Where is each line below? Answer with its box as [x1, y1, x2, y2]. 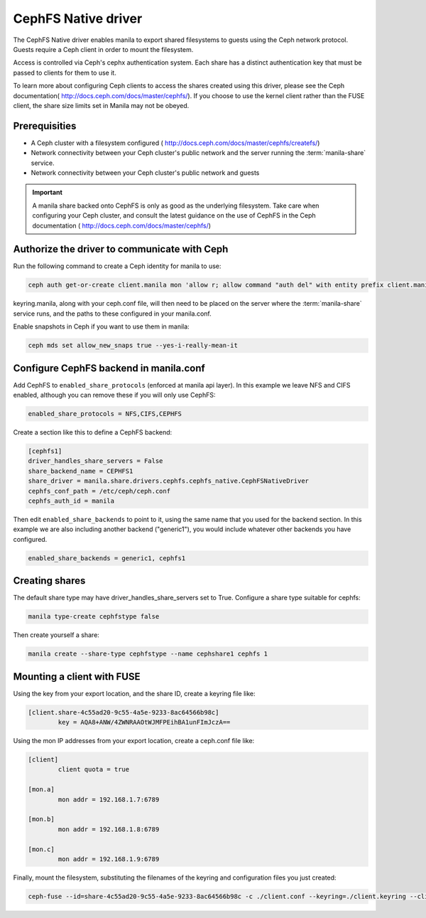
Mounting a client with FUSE [13, 671, 141, 683]
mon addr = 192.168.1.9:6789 [58, 855, 160, 863]
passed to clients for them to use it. [13, 68, 116, 77]
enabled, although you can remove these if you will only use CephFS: [13, 391, 216, 400]
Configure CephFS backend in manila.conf [13, 362, 205, 374]
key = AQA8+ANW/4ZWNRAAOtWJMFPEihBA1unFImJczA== [58, 718, 231, 727]
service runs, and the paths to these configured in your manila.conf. [13, 309, 212, 318]
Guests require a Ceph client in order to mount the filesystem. [13, 45, 194, 53]
